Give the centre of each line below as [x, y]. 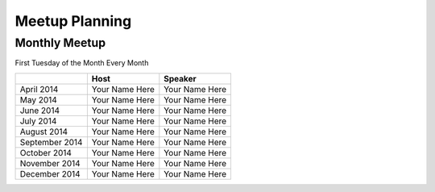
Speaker [180, 78]
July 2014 [38, 121]
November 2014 [50, 163]
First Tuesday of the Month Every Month [82, 63]
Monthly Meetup [60, 43]
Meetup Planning [73, 21]
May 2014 [39, 99]
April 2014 [39, 89]
